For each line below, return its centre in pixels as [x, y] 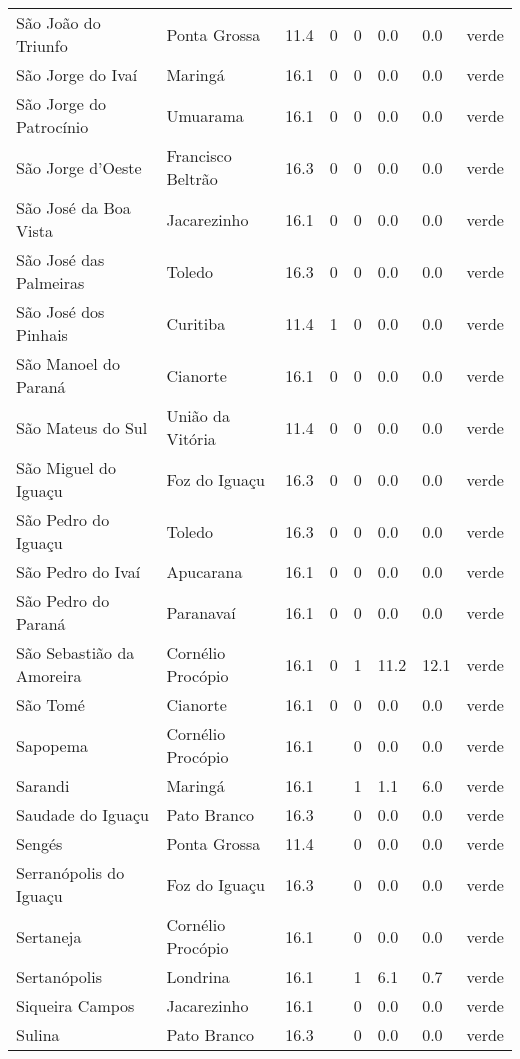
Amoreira [49, 675]
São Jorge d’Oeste [79, 167]
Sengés [39, 843]
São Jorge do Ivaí [77, 74]
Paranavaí [201, 612]
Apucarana [204, 571]
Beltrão [192, 178]
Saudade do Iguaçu [82, 814]
